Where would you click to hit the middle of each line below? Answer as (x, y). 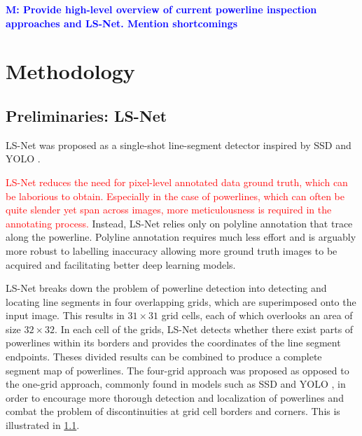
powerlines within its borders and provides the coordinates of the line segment (173, 343)
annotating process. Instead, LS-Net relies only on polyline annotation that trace (179, 223)
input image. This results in (65, 315)
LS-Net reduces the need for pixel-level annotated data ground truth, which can (177, 182)
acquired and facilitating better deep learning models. (121, 264)
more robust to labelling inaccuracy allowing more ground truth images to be (172, 250)
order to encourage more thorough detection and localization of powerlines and (175, 397)
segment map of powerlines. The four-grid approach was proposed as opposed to (177, 370)
